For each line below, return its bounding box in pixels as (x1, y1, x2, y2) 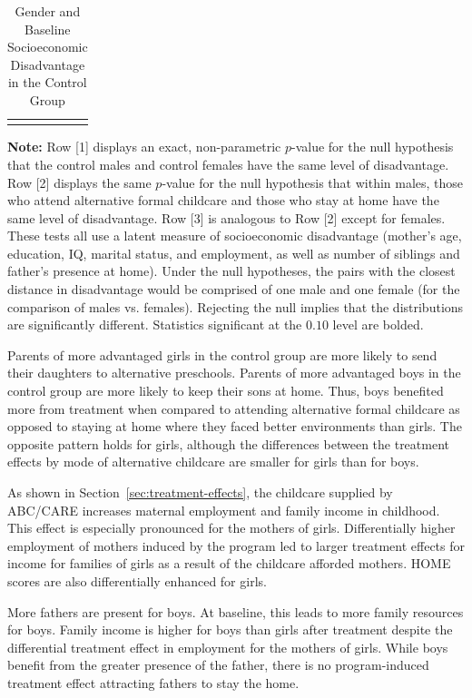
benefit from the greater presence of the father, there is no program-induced (7, 655, 429, 674)
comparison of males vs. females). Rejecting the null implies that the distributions (7, 297, 464, 316)
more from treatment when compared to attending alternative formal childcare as (7, 398, 460, 418)
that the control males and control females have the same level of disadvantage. (7, 154, 449, 173)
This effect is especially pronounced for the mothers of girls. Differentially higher (7, 518, 456, 537)
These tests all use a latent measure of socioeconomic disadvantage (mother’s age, (7, 226, 462, 245)
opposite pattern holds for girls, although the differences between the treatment (7, 434, 450, 453)
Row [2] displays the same (7, 172, 152, 192)
